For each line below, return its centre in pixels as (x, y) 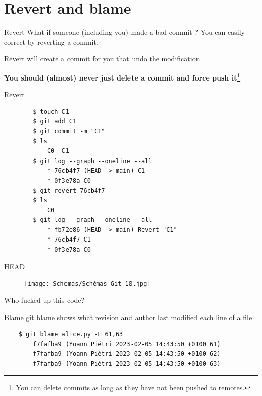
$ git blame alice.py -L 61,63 (71, 334)
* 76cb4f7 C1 (69, 240)
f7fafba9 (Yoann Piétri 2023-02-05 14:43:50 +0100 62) (127, 354)
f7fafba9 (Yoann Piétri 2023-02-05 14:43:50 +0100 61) (127, 344)
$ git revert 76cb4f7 (69, 190)
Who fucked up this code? (44, 300)
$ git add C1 (55, 122)
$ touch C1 (51, 111)
